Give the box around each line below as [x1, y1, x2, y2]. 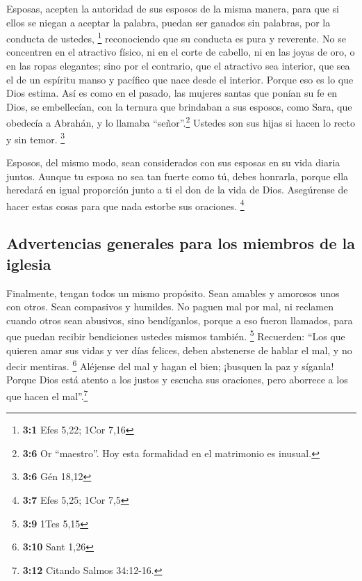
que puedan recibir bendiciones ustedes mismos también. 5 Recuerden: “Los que [6, 327, 345, 343]
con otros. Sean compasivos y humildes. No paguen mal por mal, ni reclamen [6, 299, 334, 314]
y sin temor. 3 [6, 129, 65, 146]
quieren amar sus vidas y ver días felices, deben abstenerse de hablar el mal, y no [6, 342, 352, 357]
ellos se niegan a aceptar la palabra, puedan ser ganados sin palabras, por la [6, 15, 331, 29]
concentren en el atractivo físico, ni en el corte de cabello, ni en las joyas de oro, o [6, 45, 355, 59]
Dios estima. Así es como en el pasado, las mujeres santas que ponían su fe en [6, 86, 338, 100]
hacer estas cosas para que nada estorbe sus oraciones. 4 [6, 196, 245, 213]
